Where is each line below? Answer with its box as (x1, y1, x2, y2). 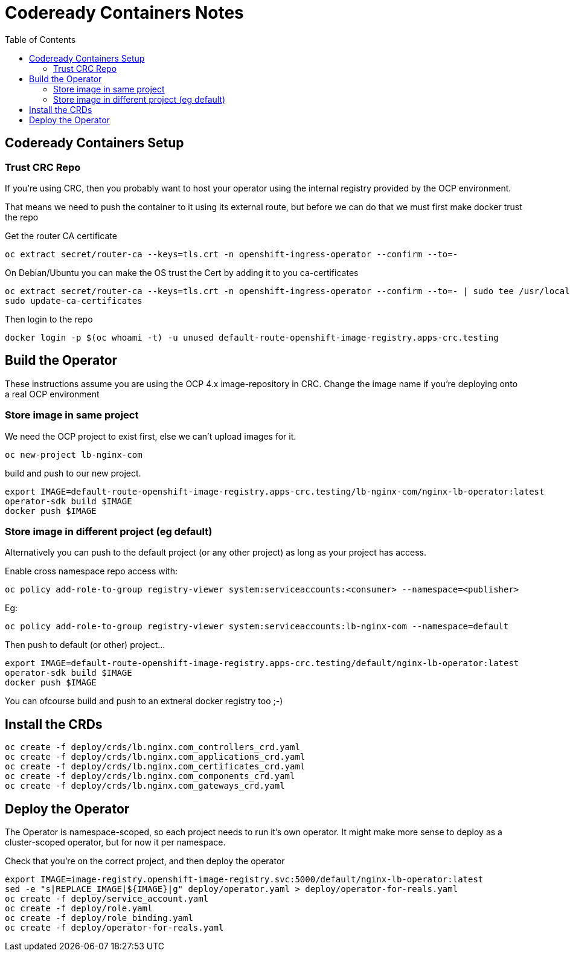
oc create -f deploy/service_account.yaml (5, 894, 209, 903)
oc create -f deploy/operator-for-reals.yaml (5, 923, 224, 932)
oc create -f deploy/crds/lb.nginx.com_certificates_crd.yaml (5, 762, 306, 772)
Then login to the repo (5, 313, 93, 324)
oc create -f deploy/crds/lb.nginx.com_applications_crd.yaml (5, 752, 306, 762)
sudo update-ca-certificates (5, 295, 142, 306)
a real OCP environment (5, 388, 100, 399)
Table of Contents (5, 34, 76, 45)
